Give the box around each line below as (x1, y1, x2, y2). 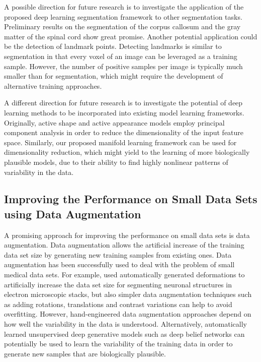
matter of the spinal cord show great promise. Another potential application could (4, 31, 257, 41)
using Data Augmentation (4, 206, 141, 221)
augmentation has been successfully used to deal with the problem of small (4, 259, 235, 270)
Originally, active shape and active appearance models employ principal (4, 117, 225, 128)
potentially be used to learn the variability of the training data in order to (4, 338, 233, 349)
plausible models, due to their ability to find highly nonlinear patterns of (4, 156, 228, 167)
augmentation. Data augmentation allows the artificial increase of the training (4, 239, 244, 250)
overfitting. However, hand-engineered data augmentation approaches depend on (4, 309, 251, 319)
